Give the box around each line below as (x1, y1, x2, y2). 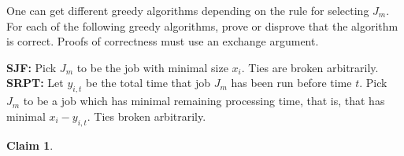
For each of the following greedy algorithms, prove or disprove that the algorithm (6, 17, 398, 34)
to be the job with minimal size (76, 59, 228, 75)
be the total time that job (86, 74, 210, 91)
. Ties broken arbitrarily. (87, 107, 206, 124)
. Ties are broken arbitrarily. (241, 59, 379, 75)
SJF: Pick (6, 59, 57, 75)
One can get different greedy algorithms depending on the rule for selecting (6, 2, 369, 18)
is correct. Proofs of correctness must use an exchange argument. (6, 33, 319, 49)
